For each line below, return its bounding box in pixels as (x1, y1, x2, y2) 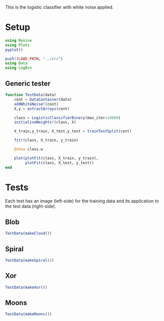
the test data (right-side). (5, 203, 56, 209)
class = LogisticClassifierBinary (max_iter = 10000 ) (14, 115, 121, 120)
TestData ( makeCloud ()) (5, 231, 52, 236)
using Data (5, 61, 28, 66)
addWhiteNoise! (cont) (14, 101, 58, 106)
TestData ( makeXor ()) (5, 285, 48, 290)
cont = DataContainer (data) (14, 97, 72, 102)
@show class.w (14, 147, 43, 152)
